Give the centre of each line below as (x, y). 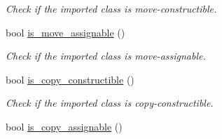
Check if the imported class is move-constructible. (111, 8)
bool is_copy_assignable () (64, 126)
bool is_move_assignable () (65, 32)
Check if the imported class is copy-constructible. (110, 103)
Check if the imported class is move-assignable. (106, 56)
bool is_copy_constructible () (70, 79)
